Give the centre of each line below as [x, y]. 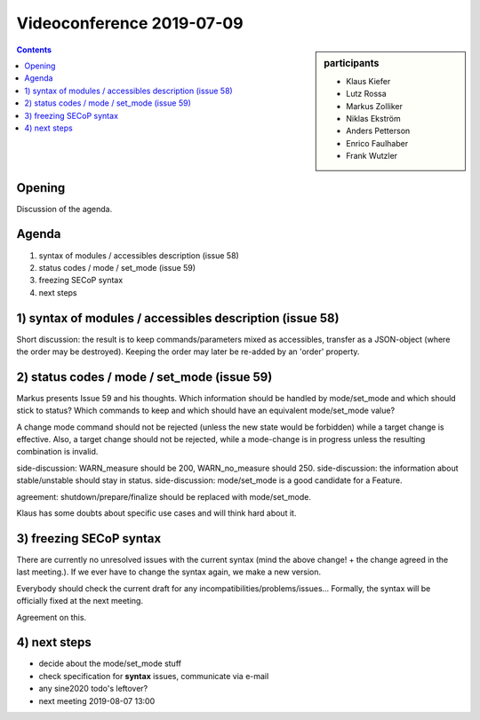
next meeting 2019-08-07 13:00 [97, 700]
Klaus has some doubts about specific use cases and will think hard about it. [156, 513]
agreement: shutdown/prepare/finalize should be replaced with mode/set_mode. [164, 496]
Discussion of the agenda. [64, 209]
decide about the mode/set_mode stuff [110, 664]
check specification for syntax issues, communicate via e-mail [154, 676]
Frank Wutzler [372, 156]
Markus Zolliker [375, 106]
